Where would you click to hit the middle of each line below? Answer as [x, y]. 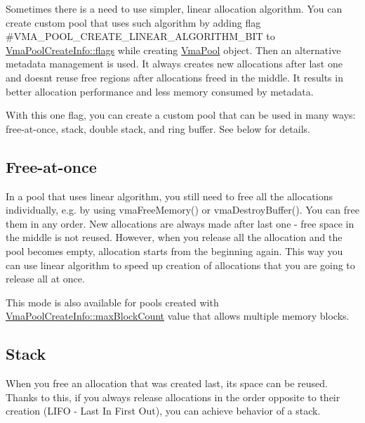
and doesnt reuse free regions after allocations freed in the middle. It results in [174, 77]
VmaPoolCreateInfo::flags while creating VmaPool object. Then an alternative [173, 50]
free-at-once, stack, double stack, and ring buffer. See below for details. [158, 128]
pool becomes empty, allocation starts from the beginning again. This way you [174, 250]
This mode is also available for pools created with [112, 302]
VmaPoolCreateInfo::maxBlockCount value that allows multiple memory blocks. [178, 316]
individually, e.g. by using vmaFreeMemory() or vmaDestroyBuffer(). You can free [182, 210]
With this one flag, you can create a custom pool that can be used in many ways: [181, 115]
